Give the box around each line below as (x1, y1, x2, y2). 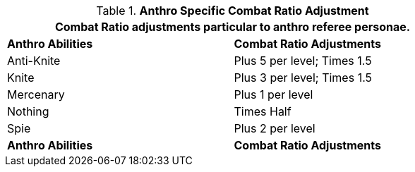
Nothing (7, 104, 49, 118)
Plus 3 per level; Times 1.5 (234, 70, 373, 85)
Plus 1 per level (234, 87, 313, 102)
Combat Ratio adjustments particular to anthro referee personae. (54, 20, 411, 34)
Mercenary (7, 87, 65, 102)
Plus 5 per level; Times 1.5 (234, 54, 372, 68)
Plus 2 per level (234, 121, 315, 135)
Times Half (234, 104, 291, 118)
